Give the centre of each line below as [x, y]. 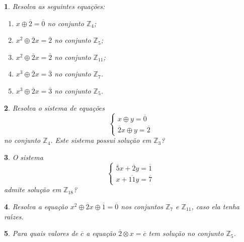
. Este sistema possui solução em [101, 140]
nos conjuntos [142, 206]
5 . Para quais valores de [41, 233]
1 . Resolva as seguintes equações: [55, 6]
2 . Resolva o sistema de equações [55, 107]
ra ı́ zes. [14, 216]
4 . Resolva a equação [36, 206]
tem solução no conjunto [186, 233]
